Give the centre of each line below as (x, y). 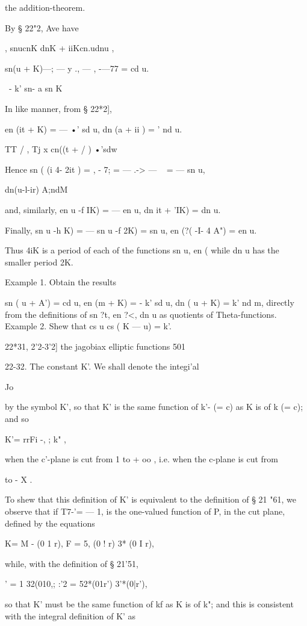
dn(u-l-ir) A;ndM (36, 189)
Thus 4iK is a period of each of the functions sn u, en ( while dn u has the (142, 250)
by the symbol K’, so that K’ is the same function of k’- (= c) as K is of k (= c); (154, 407)
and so (17, 419)
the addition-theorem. (45, 7)
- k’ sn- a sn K (36, 88)
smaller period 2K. (39, 262)
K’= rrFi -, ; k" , (36, 439)
